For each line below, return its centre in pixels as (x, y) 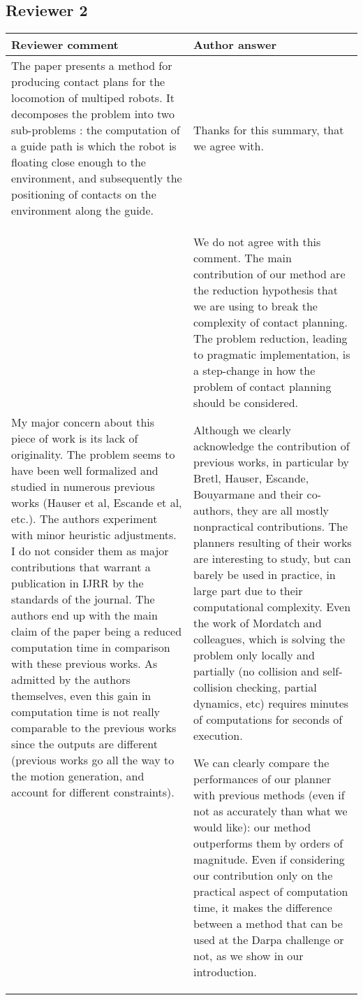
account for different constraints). (93, 792)
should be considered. (246, 403)
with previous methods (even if (269, 795)
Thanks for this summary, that (268, 130)
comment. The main (242, 258)
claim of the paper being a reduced (97, 631)
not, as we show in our (248, 956)
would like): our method (252, 827)
